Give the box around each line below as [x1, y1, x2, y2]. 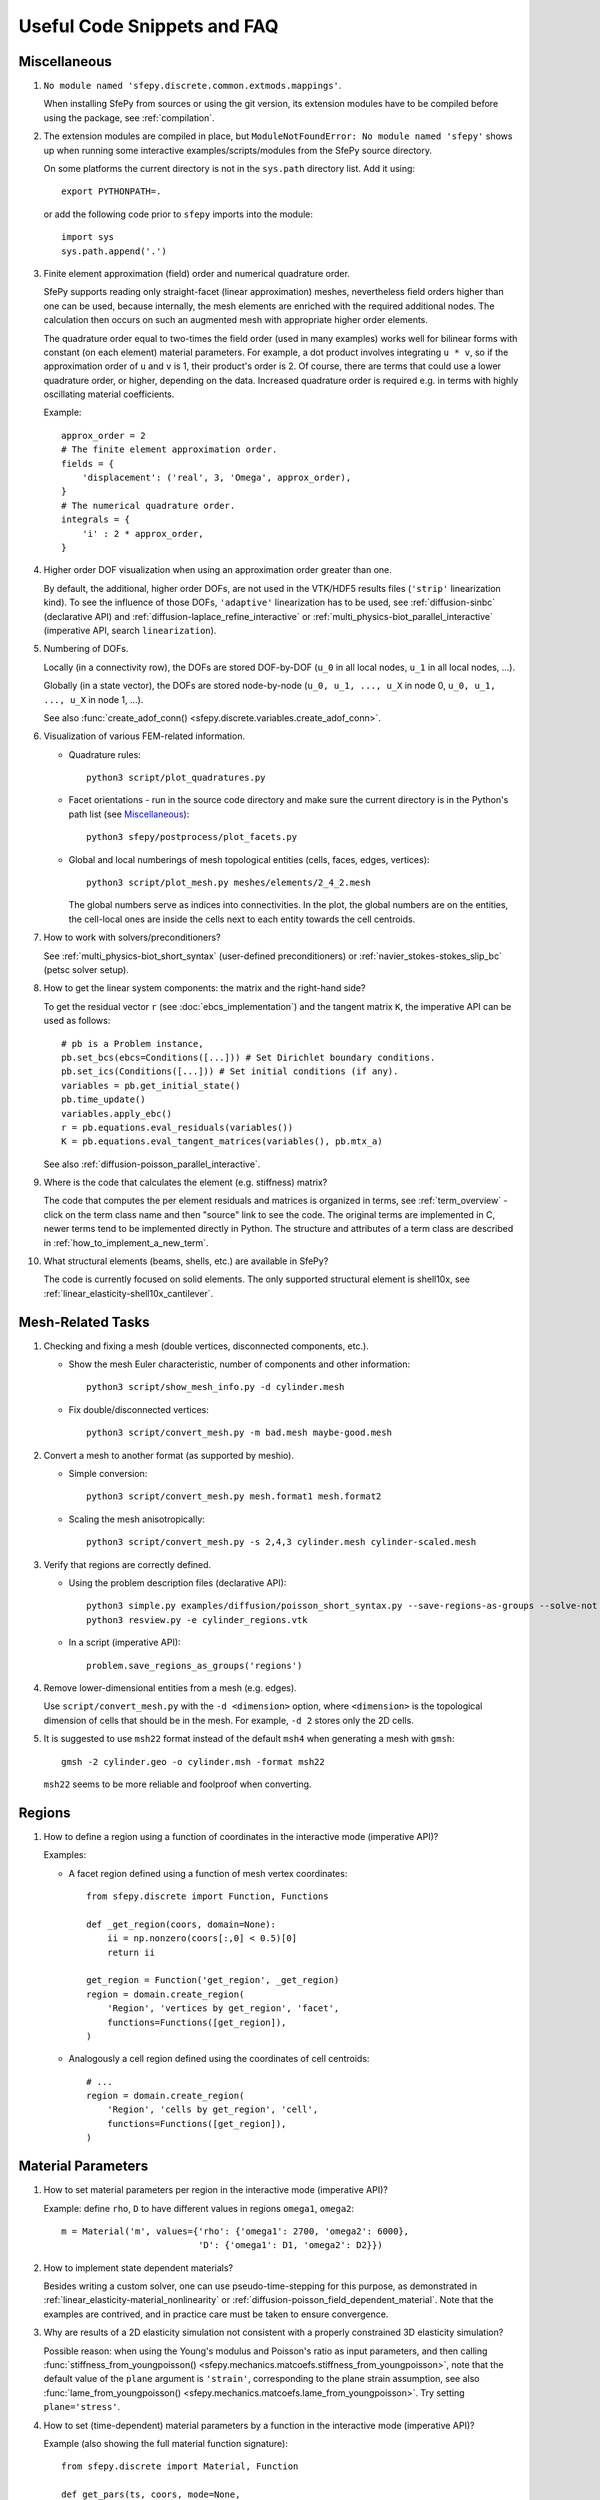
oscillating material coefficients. [43, 388, 175, 400]
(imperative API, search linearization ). [43, 624, 217, 636]
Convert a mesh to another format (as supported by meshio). [43, 1449, 295, 1461]
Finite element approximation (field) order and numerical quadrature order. [43, 267, 350, 279]
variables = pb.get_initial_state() [61, 1080, 241, 1091]
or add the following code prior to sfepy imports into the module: [43, 208, 314, 220]
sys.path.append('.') [61, 245, 167, 257]
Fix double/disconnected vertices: [68, 1403, 210, 1415]
